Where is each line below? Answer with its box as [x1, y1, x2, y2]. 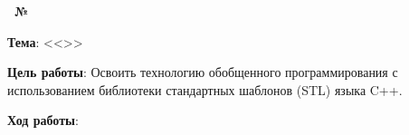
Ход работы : [7, 111, 79, 130]
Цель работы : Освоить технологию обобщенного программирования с [7, 63, 398, 82]
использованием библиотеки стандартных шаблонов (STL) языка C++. [7, 80, 403, 99]
